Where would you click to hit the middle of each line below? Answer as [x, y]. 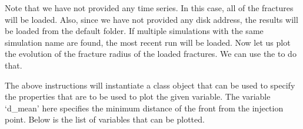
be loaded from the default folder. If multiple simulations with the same [134, 31]
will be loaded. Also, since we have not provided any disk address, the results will [151, 19]
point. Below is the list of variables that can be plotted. [105, 119]
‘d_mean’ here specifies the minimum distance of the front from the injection [144, 108]
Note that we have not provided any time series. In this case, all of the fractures [149, 8]
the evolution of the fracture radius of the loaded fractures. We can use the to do [151, 54]
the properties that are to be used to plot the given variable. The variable [138, 96]
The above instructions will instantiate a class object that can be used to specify [150, 85]
